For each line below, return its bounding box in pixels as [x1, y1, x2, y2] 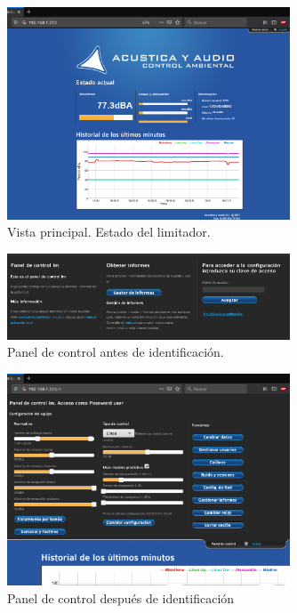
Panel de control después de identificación [7, 588, 235, 607]
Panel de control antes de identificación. [7, 343, 224, 361]
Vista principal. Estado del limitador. [7, 222, 211, 241]
